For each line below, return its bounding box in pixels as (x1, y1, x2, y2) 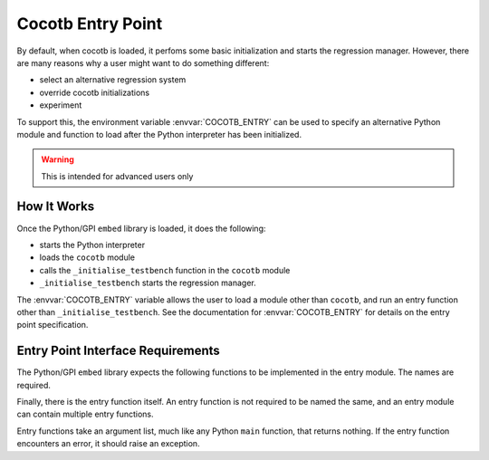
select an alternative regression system (39, 74, 187, 85)
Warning (41, 154, 74, 165)
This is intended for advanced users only (41, 170, 194, 181)
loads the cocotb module (39, 252, 136, 263)
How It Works (16, 199, 95, 215)
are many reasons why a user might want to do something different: (16, 57, 270, 68)
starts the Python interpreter (39, 239, 145, 250)
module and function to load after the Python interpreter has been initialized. (16, 129, 302, 139)
